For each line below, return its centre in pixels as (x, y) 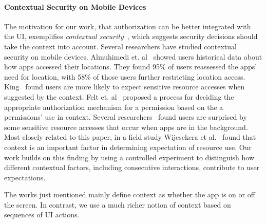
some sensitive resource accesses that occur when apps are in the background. (126, 127)
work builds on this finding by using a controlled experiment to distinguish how (129, 157)
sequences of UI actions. (42, 215)
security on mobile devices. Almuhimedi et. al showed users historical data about (133, 56)
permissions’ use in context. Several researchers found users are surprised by (126, 117)
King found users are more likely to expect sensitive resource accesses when (125, 87)
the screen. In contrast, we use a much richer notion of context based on (118, 204)
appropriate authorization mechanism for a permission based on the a (114, 107)
